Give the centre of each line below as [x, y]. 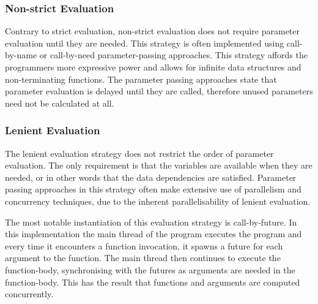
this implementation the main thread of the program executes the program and [153, 234]
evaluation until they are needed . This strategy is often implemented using [145, 43]
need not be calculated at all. [60, 103]
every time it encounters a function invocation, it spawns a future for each [144, 245]
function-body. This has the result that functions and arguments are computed [153, 282]
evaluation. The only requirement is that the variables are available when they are [159, 165]
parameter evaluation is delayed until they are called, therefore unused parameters [159, 91]
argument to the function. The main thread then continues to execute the [143, 258]
